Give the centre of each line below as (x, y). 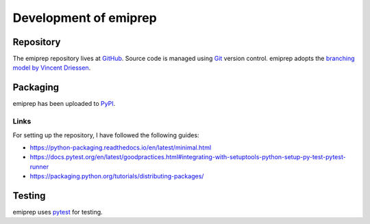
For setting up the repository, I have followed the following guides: (106, 135)
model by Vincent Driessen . (52, 68)
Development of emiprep (85, 18)
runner (39, 167)
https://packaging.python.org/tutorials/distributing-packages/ (117, 176)
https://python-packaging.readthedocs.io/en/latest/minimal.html (121, 148)
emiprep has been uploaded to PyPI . (64, 104)
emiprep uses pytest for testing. (58, 212)
